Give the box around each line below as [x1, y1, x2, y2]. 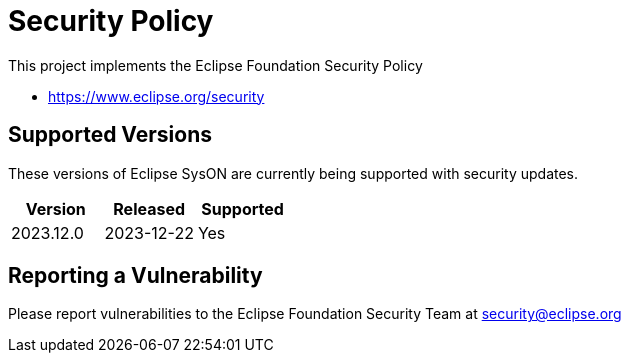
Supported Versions [8, 122, 212, 148]
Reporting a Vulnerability [8, 263, 263, 289]
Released [113, 198, 186, 219]
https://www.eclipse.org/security [48, 87, 265, 105]
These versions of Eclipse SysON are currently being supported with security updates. [8, 164, 579, 182]
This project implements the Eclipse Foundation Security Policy [8, 56, 423, 74]
